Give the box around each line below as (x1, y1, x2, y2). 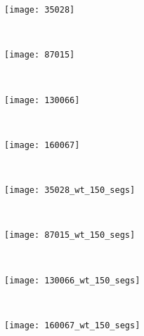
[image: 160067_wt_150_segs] (4, 320, 140, 330)
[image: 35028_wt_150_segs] (4, 185, 136, 195)
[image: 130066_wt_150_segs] (4, 275, 140, 285)
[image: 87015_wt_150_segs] (4, 230, 136, 241)
